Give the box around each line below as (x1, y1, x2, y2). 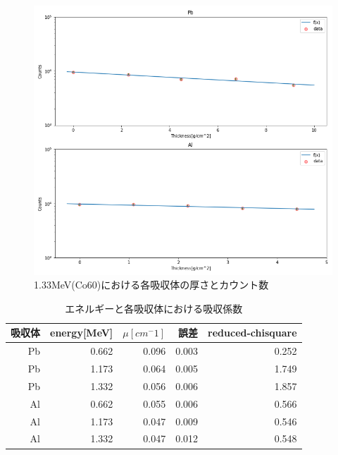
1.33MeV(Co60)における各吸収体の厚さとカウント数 (34, 277, 269, 292)
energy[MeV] (50, 325, 113, 340)
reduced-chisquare (208, 325, 297, 340)
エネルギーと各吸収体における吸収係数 (65, 301, 243, 315)
